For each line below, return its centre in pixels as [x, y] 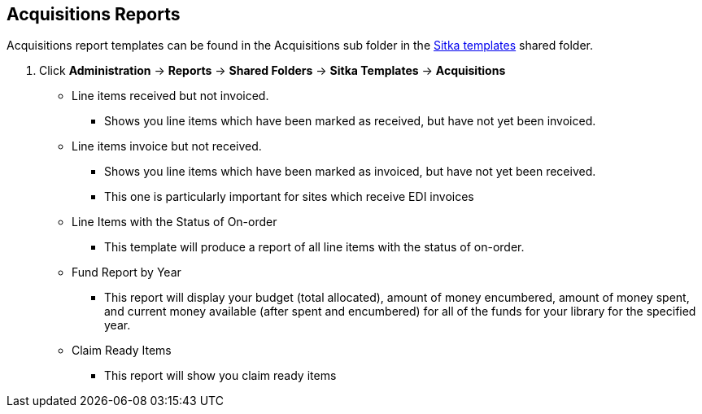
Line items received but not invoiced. [170, 96]
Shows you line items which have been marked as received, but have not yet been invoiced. [350, 121]
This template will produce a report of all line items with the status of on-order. [314, 247]
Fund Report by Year [126, 272]
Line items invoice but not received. [167, 146]
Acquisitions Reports [94, 14]
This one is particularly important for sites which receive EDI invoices [289, 197]
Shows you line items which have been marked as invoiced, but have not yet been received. [350, 172]
